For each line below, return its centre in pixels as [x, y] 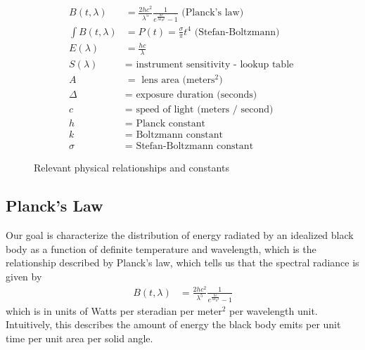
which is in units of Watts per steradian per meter [114, 310]
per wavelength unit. [274, 310]
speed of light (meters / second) [205, 110]
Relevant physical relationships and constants [132, 168]
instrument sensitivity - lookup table [215, 65]
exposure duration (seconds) [197, 95]
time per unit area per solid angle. [79, 338]
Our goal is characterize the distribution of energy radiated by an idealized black [180, 235]
